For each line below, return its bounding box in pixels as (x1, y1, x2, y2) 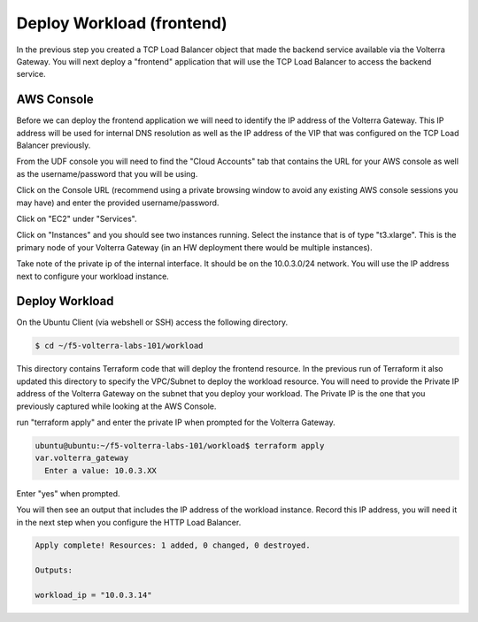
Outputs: (35, 565, 73, 575)
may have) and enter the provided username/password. (16, 197, 220, 208)
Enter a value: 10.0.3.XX (44, 465, 157, 475)
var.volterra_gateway (35, 453, 129, 464)
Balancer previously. (16, 140, 91, 150)
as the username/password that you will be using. (16, 168, 198, 179)
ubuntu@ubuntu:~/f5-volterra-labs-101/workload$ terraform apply (35, 441, 325, 450)
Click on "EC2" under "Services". (16, 213, 137, 224)
